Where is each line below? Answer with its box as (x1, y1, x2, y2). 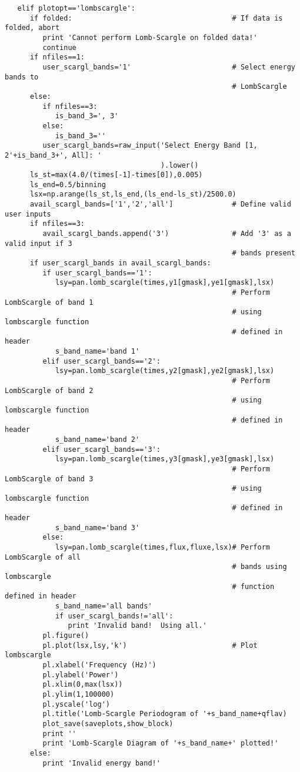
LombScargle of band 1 (5, 298, 94, 307)
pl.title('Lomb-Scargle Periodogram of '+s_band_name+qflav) (42, 710, 287, 718)
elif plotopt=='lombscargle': (17, 4, 135, 12)
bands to (5, 72, 39, 81)
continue (42, 43, 76, 52)
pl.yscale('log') (42, 700, 110, 708)
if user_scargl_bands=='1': (42, 268, 152, 277)
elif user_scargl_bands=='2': (42, 357, 161, 365)
